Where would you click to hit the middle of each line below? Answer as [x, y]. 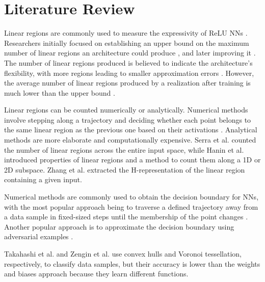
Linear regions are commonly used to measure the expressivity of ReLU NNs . [126, 33]
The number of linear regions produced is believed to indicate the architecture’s [128, 62]
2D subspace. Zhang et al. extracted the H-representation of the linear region [125, 169]
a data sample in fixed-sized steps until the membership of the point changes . [126, 217]
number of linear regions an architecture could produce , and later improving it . [130, 53]
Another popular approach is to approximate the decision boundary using [119, 226]
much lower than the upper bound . [60, 92]
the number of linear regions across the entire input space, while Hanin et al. [124, 149]
